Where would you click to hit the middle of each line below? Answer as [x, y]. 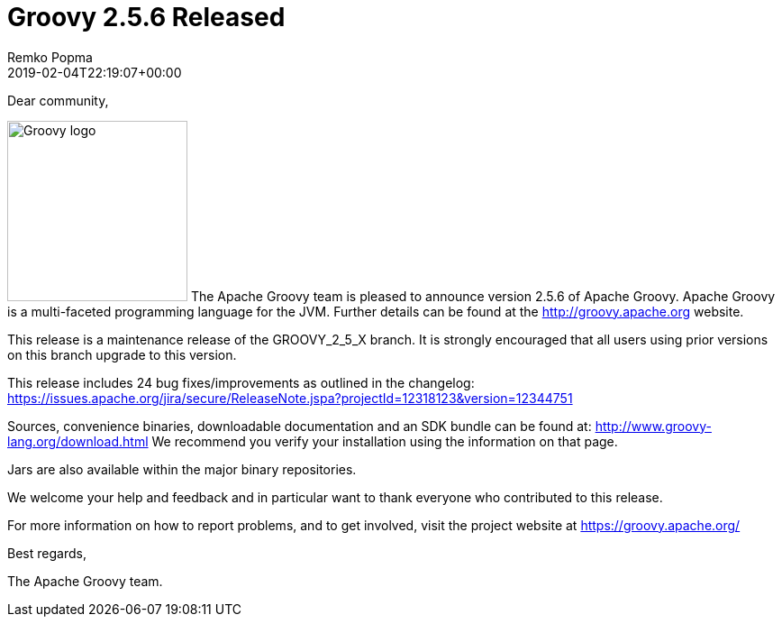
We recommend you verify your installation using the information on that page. [385, 441]
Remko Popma [50, 57]
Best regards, [47, 553]
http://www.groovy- [653, 426]
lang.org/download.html [78, 441]
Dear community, [58, 100]
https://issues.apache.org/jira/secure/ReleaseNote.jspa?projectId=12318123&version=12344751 [290, 398]
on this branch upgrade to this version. [122, 354]
